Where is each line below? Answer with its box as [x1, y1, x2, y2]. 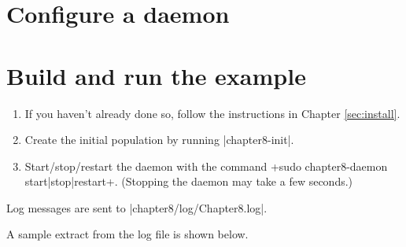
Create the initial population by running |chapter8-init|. [24, 131, 294, 148]
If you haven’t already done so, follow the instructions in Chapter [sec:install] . [24, 105, 400, 121]
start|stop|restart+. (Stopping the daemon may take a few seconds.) [24, 173, 353, 190]
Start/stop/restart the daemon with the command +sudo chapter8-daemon [24, 157, 388, 174]
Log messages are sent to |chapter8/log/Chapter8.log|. [6, 199, 268, 216]
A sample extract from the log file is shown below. [6, 226, 249, 242]
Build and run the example [6, 59, 306, 91]
